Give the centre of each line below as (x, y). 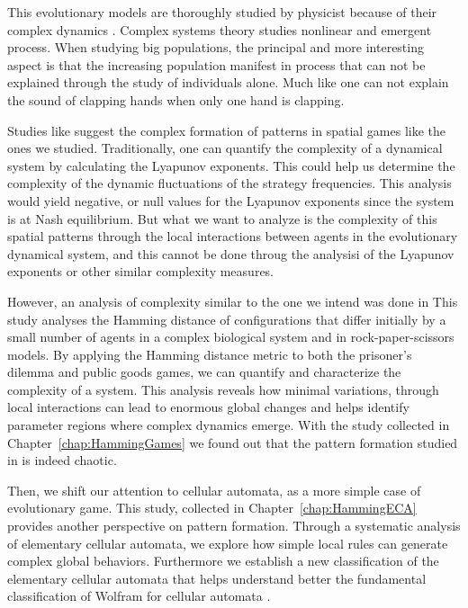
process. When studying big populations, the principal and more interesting (216, 47)
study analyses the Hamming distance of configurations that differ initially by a (227, 319)
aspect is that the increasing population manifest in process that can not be (216, 64)
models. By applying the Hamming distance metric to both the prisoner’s (210, 354)
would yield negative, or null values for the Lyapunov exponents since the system (231, 200)
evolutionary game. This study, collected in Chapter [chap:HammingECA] (212, 508)
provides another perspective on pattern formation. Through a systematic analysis (234, 526)
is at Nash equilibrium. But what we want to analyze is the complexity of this (222, 218)
